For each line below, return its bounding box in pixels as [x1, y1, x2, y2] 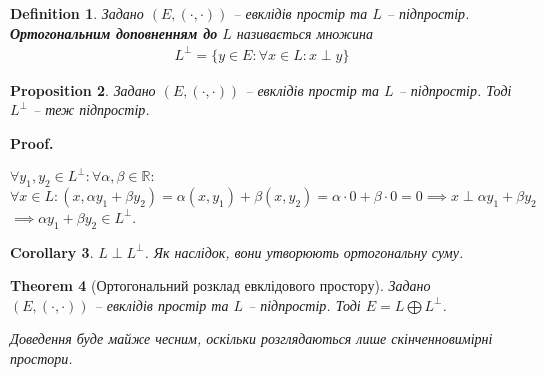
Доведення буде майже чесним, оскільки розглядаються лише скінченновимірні [10, 328, 493, 349]
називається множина [236, 22, 373, 43]
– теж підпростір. [32, 99, 150, 120]
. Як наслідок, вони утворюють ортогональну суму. [144, 241, 464, 262]
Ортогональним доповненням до [10, 22, 218, 43]
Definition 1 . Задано [10, 3, 144, 23]
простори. [10, 347, 73, 368]
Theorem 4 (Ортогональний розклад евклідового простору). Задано [10, 275, 431, 296]
